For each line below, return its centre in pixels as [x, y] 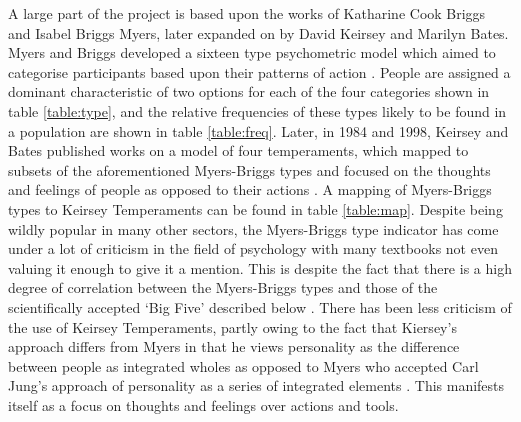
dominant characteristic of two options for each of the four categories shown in [249, 91]
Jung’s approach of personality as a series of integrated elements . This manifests [256, 385]
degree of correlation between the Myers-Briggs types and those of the [223, 287]
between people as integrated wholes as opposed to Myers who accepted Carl [243, 365]
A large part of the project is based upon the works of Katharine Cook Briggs [247, 13]
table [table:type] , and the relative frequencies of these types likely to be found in [257, 110]
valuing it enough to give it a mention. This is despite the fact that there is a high [260, 267]
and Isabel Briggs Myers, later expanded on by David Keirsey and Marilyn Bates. [258, 32]
